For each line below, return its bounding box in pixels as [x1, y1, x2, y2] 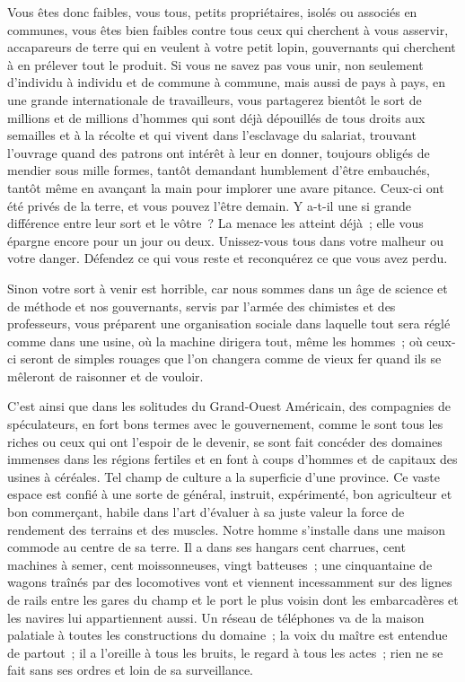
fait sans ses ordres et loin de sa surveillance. [7, 660, 254, 679]
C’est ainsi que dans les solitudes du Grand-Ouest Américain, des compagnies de [7, 397, 451, 415]
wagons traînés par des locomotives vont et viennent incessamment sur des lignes [7, 573, 452, 591]
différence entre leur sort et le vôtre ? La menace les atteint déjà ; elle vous [7, 214, 424, 232]
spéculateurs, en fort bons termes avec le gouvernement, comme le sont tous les [7, 415, 443, 433]
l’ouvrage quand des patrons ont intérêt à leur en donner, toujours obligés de [7, 143, 430, 162]
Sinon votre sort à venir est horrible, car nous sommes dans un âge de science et [7, 278, 448, 297]
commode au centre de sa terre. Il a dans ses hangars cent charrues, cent [7, 538, 406, 556]
